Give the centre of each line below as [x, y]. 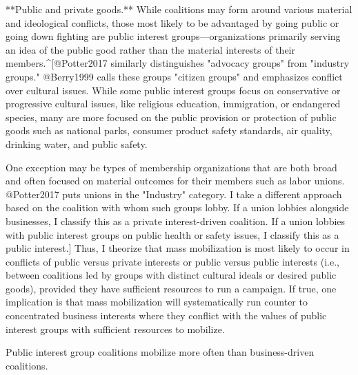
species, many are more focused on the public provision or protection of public [171, 117]
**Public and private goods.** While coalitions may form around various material [179, 9]
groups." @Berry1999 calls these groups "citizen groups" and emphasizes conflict [174, 76]
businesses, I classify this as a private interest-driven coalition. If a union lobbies [176, 221]
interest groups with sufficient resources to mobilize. [115, 329]
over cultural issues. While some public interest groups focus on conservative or [173, 90]
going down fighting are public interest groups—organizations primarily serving [173, 36]
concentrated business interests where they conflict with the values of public [166, 315]
